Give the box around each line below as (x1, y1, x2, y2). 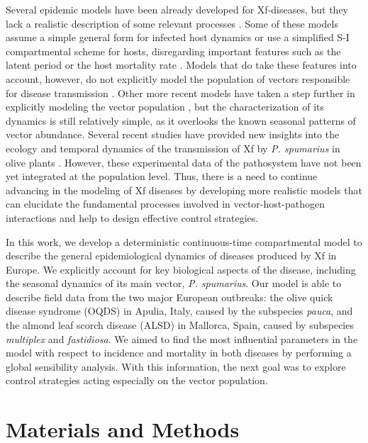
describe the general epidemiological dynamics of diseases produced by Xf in (6, 248, 337, 263)
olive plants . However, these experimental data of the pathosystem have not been (6, 155, 362, 169)
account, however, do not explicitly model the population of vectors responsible (6, 71, 350, 86)
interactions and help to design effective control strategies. (6, 210, 259, 225)
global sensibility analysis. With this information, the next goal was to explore (6, 359, 346, 374)
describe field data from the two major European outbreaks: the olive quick (6, 289, 333, 304)
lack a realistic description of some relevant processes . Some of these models (6, 16, 338, 30)
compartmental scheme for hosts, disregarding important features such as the (6, 43, 341, 58)
